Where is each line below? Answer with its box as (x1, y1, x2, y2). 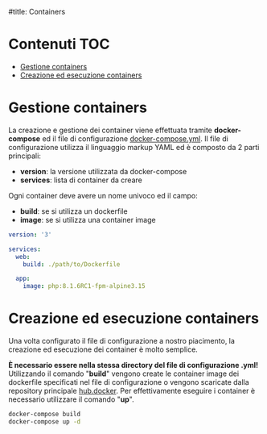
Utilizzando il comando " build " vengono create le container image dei (8, 369, 240, 378)
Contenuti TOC (8, 35, 110, 53)
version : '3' (8, 230, 52, 239)
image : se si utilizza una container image (19, 215, 156, 224)
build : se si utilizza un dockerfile (19, 206, 128, 216)
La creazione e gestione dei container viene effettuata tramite (8, 125, 213, 135)
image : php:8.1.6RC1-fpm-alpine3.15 (23, 282, 146, 290)
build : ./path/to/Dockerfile (23, 260, 121, 269)
